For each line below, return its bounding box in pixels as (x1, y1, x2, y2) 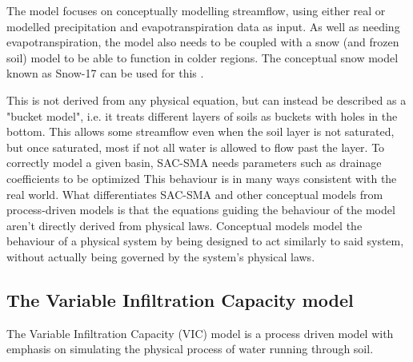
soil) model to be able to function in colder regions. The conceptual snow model (6, 49, 399, 66)
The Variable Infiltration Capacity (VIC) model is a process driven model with (6, 324, 394, 341)
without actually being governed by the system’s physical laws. (6, 248, 315, 265)
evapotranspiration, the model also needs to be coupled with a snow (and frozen (6, 34, 399, 50)
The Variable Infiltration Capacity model (6, 287, 354, 312)
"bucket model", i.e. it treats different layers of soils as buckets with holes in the (6, 107, 398, 124)
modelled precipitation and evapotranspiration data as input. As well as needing (6, 18, 400, 34)
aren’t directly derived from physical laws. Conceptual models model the (6, 217, 363, 233)
